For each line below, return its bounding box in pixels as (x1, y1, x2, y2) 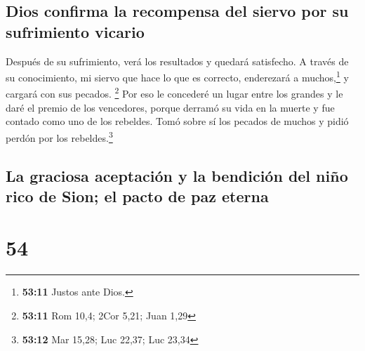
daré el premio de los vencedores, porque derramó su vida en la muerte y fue (6, 100, 335, 114)
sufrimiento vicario (6, 20, 145, 42)
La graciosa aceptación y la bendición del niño (6, 164, 348, 186)
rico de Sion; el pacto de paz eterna (6, 185, 269, 206)
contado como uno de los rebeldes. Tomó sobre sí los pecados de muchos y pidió (6, 114, 349, 128)
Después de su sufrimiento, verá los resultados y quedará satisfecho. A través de (6, 53, 349, 68)
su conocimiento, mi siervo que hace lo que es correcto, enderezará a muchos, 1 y (6, 68, 349, 84)
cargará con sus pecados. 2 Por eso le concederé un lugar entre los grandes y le (6, 84, 343, 101)
